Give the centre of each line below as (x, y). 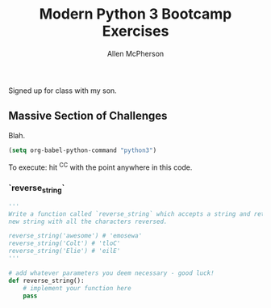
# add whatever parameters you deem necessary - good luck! (112, 273)
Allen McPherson (135, 53)
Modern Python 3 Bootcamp (135, 14)
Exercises (135, 31)
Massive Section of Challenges (88, 116)
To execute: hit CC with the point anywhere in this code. (100, 167)
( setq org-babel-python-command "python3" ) (83, 150)
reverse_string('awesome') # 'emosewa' (75, 236)
